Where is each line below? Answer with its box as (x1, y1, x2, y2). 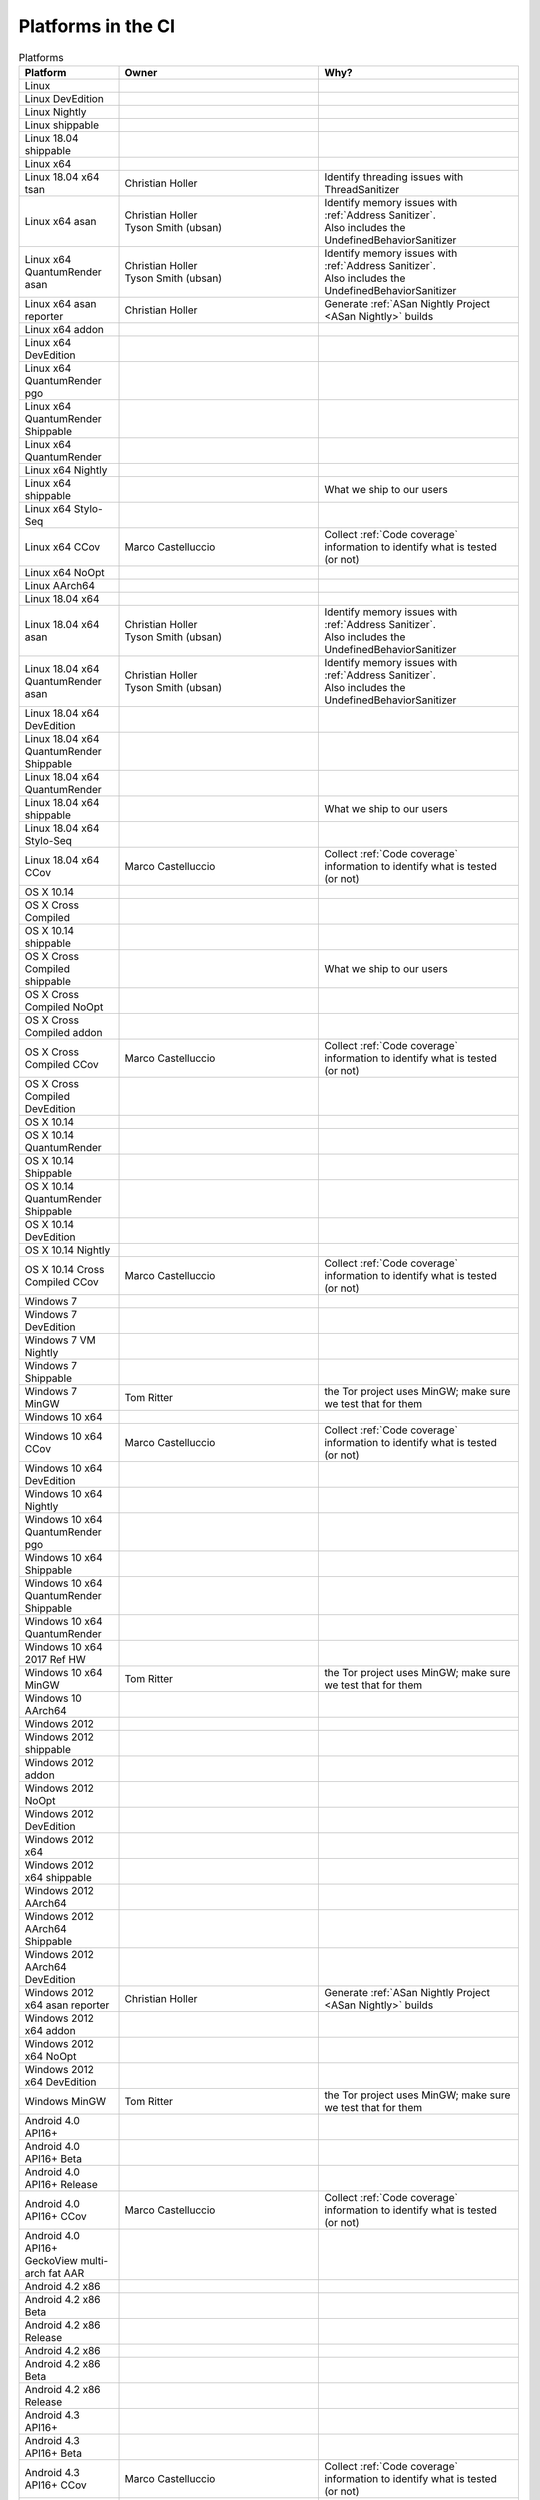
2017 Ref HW (24, 1652, 87, 1666)
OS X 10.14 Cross (24, 1262, 105, 1276)
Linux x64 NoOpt (24, 565, 105, 579)
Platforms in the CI (18, 15, 175, 37)
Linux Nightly (24, 105, 87, 119)
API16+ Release (24, 2177, 99, 2191)
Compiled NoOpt (24, 1000, 104, 1014)
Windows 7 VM (24, 1333, 97, 1347)
